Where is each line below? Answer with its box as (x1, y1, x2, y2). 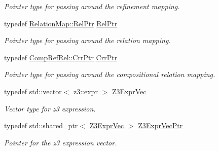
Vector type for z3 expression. (4, 103, 96, 114)
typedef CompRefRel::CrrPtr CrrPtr (4, 52, 118, 62)
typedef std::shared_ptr (4, 120, 78, 131)
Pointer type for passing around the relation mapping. (4, 35, 171, 46)
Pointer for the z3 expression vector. (4, 137, 117, 147)
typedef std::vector (4, 86, 62, 96)
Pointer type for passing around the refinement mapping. (4, 1, 180, 11)
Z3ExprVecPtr (138, 120, 183, 131)
